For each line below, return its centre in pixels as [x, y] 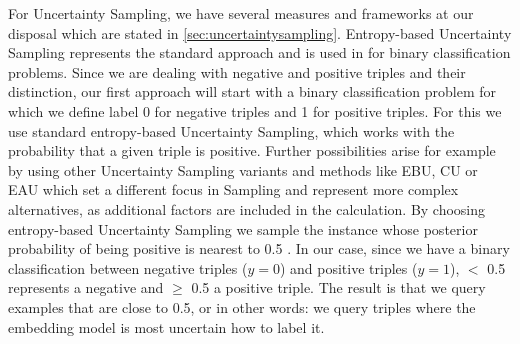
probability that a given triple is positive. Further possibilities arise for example [252, 150]
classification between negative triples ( [128, 267]
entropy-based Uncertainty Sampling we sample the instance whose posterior [243, 228]
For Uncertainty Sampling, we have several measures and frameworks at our [241, 13]
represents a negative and [86, 287]
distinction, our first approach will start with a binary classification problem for [252, 91]
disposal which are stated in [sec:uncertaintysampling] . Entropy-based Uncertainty [260, 32]
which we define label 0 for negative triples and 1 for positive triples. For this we [255, 110]
